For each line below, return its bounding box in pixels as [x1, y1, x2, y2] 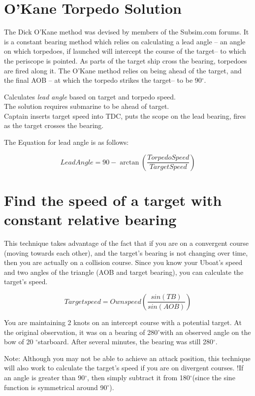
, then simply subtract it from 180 [87, 372, 190, 382]
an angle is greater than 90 [4, 372, 85, 382]
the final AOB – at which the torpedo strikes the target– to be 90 [4, 75, 202, 85]
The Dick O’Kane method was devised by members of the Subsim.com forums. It [4, 27, 249, 37]
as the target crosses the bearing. [4, 120, 104, 131]
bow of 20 [4, 336, 33, 347]
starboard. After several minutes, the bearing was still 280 [38, 336, 214, 347]
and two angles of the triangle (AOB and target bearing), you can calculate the [4, 266, 244, 277]
